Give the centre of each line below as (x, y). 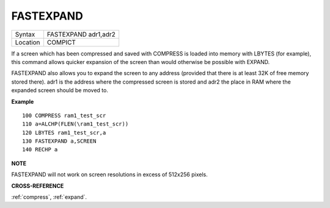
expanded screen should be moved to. (60, 90)
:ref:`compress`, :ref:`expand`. (49, 197)
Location (28, 42)
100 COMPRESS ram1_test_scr (64, 115)
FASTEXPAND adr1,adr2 (81, 34)
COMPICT (61, 42)
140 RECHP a (40, 150)
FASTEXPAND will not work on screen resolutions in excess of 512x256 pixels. (109, 174)
